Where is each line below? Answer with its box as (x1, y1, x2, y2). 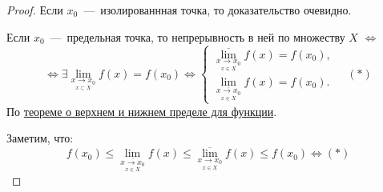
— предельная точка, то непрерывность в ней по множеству (50, 28, 345, 45)
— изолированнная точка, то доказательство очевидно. (83, 2, 352, 18)
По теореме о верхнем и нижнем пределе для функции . (6, 102, 277, 119)
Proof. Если (6, 2, 63, 18)
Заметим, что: (6, 130, 74, 146)
